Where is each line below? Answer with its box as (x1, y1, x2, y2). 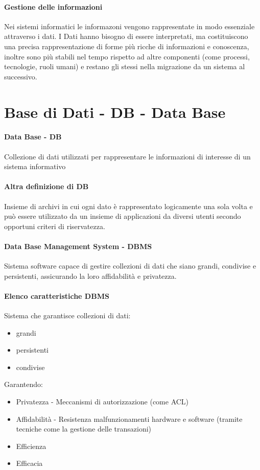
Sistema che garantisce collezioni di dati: (4, 310, 131, 321)
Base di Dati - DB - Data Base (4, 101, 226, 122)
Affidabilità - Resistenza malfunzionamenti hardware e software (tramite (16, 413, 243, 424)
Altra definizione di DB (4, 181, 89, 192)
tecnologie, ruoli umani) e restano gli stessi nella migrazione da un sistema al (4, 61, 245, 72)
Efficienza (16, 440, 46, 451)
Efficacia (16, 458, 43, 468)
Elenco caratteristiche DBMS (4, 290, 109, 301)
